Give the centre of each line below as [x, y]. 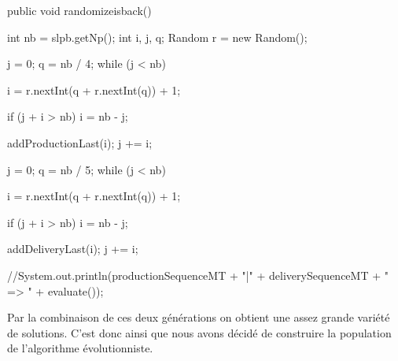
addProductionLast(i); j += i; [80, 142]
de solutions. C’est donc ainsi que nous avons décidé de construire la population [199, 332]
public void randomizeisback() [79, 10]
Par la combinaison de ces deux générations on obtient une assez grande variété [199, 317]
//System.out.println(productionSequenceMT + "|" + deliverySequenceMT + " [198, 275]
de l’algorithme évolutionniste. [80, 348]
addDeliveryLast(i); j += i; [73, 249]
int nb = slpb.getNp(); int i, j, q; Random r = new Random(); [157, 37]
